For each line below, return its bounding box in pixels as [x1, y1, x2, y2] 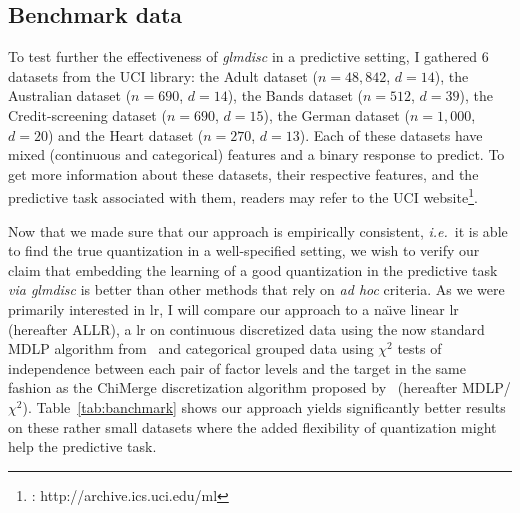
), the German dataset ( [263, 104, 410, 125]
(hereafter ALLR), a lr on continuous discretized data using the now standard [8, 318, 485, 339]
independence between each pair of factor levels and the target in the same [8, 357, 466, 378]
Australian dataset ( [8, 85, 132, 106]
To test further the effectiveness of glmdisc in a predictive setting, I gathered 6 [8, 46, 489, 67]
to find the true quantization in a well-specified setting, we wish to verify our [8, 240, 480, 261]
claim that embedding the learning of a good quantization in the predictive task [8, 259, 498, 280]
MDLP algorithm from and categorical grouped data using [8, 338, 374, 359]
